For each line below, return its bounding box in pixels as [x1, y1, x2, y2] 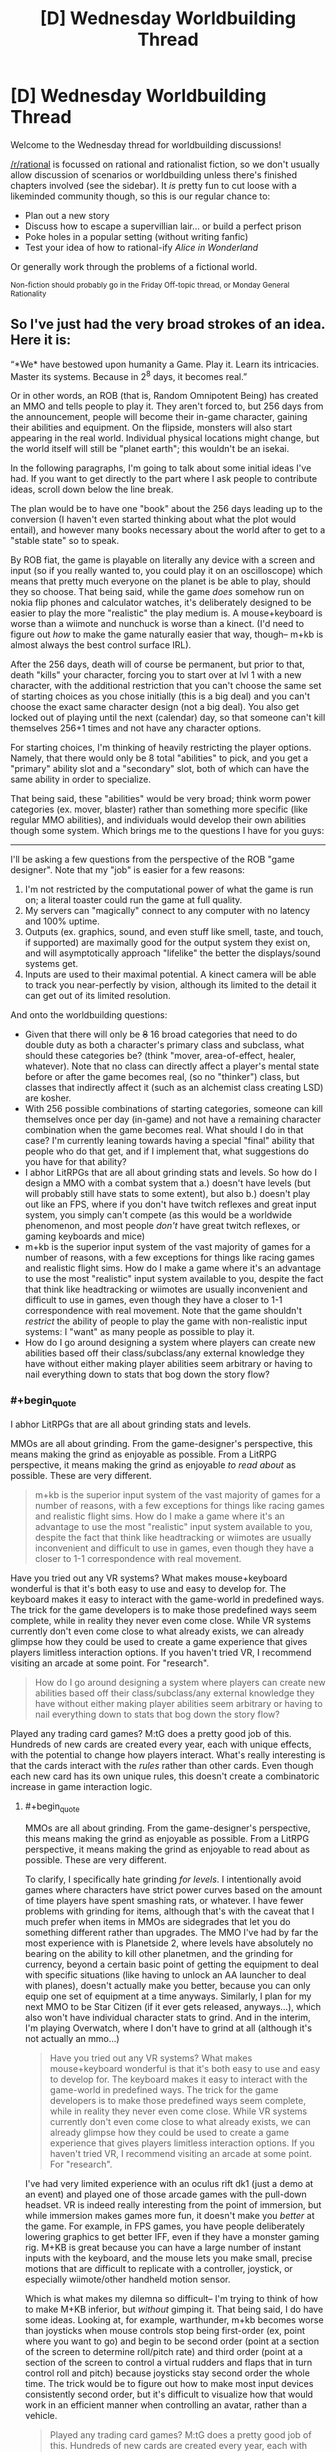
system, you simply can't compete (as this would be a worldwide [24, 1209, 293, 1221]
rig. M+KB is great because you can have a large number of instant [24, 2241, 302, 2253]
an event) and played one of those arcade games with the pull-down [24, 2188, 307, 2200]
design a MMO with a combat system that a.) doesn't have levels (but [24, 1177, 312, 1189]
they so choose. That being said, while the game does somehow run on [10, 586, 305, 598]
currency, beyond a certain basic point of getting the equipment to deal [24, 1958, 319, 1970]
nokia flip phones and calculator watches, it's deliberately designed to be [10, 597, 312, 609]
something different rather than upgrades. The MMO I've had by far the [24, 1926, 319, 1938]
